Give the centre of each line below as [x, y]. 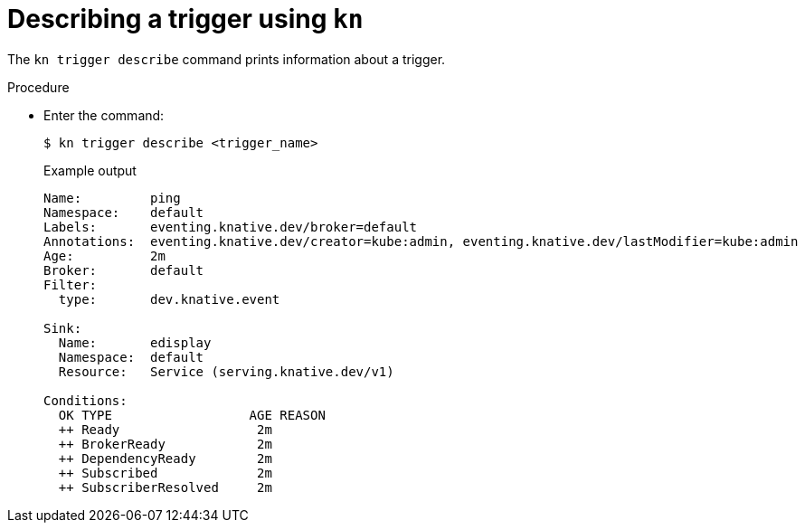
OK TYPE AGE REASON [192, 415]
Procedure [38, 87]
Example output [90, 170]
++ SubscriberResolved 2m [165, 487]
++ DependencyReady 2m [165, 458]
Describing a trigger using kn [185, 19]
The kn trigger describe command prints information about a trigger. [227, 59]
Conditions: [85, 400]
